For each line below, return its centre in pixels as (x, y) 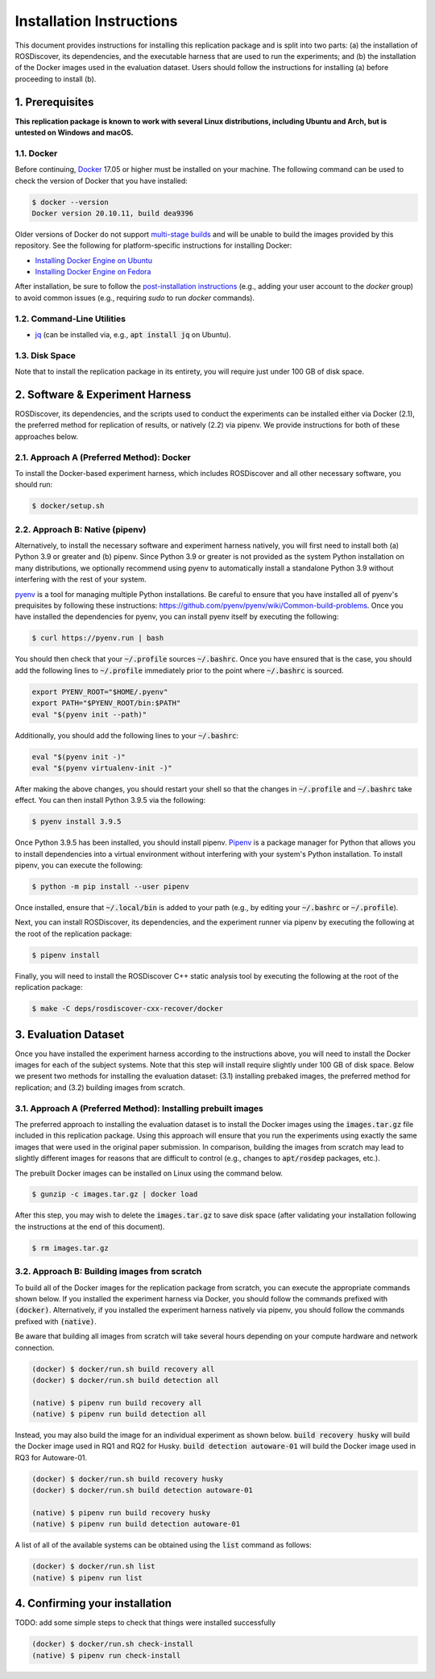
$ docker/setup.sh (68, 506)
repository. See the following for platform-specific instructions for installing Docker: (153, 245)
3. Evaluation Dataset (70, 1034)
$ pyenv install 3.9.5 (77, 822)
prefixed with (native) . (56, 1321)
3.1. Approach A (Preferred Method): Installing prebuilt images (139, 1108)
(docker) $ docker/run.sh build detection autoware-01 (142, 1490)
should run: (34, 485)
